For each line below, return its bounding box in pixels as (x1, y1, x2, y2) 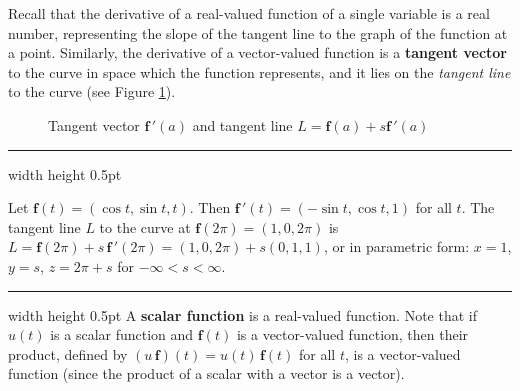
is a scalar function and (50, 324, 194, 345)
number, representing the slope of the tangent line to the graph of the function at (8, 22, 508, 43)
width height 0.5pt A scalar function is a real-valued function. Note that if (8, 304, 478, 325)
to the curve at (99, 216, 191, 237)
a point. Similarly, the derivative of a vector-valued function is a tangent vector (8, 42, 507, 63)
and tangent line (192, 114, 293, 135)
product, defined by (8, 343, 128, 364)
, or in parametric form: (323, 236, 470, 257)
